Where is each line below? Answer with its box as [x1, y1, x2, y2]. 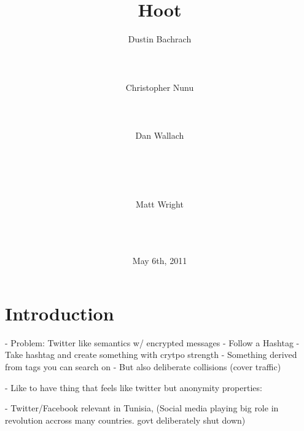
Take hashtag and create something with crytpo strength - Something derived [5, 348, 297, 361]
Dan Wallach [135, 128, 184, 141]
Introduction [5, 300, 114, 325]
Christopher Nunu [125, 80, 194, 93]
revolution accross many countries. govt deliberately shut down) [5, 413, 246, 426]
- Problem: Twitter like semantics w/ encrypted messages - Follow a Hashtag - [5, 336, 300, 349]
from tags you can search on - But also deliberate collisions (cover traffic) [5, 360, 281, 373]
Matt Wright [136, 197, 184, 210]
